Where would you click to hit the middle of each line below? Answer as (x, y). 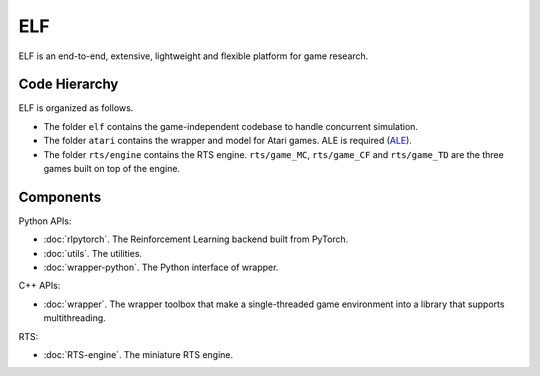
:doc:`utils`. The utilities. (93, 253)
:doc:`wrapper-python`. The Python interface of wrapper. (161, 267)
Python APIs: (45, 221)
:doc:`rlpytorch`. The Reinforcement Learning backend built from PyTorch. (196, 239)
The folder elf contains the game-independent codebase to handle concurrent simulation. (231, 126)
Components (60, 196)
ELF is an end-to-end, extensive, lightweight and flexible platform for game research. (193, 56)
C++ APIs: (39, 286)
